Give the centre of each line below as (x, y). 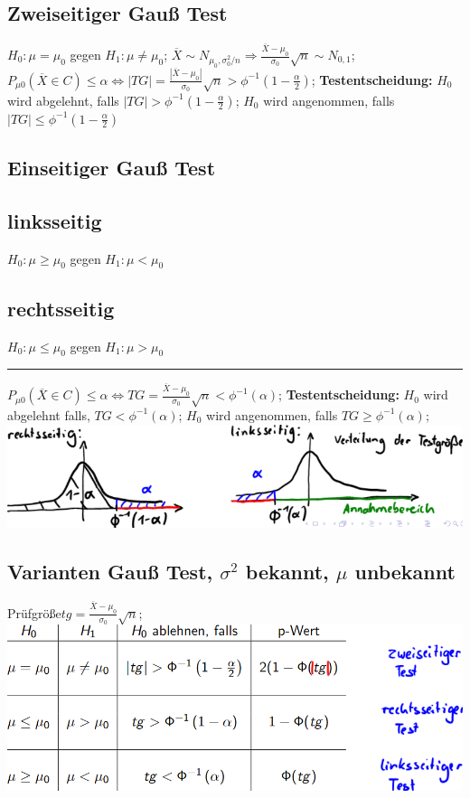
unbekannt (405, 572)
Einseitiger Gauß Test (112, 167)
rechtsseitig (61, 308)
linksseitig (55, 220)
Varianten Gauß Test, (110, 572)
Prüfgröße (34, 612)
